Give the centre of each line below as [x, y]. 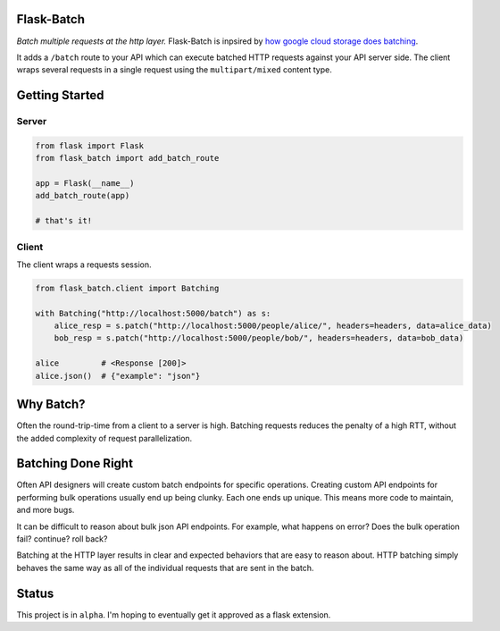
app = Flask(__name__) [85, 184]
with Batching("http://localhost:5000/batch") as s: [153, 313]
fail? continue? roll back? [62, 539]
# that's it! [64, 221]
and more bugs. [46, 510]
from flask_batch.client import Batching [127, 288]
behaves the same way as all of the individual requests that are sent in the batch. [165, 568]
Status [35, 593]
